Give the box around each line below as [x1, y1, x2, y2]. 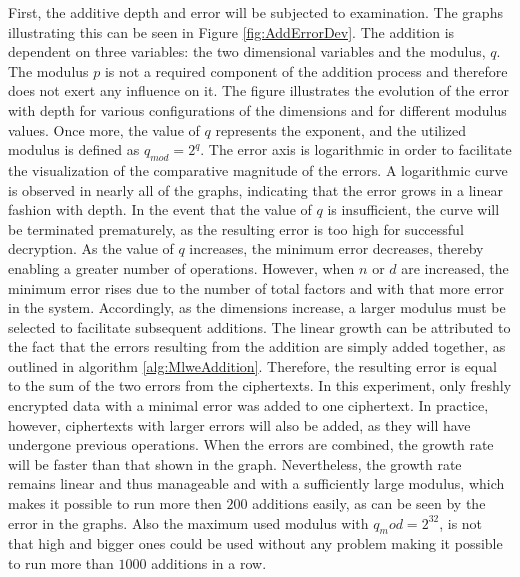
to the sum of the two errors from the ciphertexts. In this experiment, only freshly [8, 375, 512, 396]
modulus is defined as [8, 139, 140, 160]
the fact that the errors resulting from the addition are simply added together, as [8, 336, 506, 357]
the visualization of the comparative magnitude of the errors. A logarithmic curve [8, 159, 508, 180]
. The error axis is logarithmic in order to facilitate [200, 139, 512, 160]
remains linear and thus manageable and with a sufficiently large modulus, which [8, 473, 505, 494]
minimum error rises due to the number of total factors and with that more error [8, 277, 505, 298]
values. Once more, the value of [8, 119, 200, 140]
